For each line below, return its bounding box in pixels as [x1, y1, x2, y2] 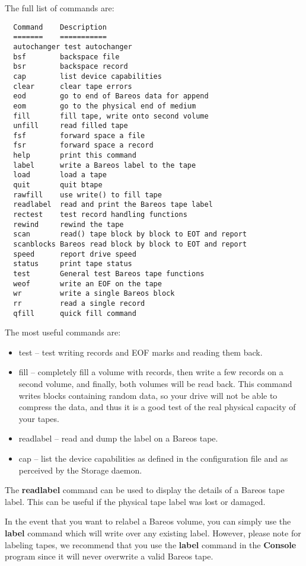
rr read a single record [13, 299, 145, 308]
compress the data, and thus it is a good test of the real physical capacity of [18, 401, 296, 413]
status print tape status [13, 260, 132, 268]
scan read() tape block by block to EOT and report [13, 230, 247, 239]
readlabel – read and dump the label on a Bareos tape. [18, 432, 218, 445]
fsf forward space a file [13, 131, 145, 140]
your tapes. [18, 412, 59, 424]
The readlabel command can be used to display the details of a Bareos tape [5, 484, 285, 496]
